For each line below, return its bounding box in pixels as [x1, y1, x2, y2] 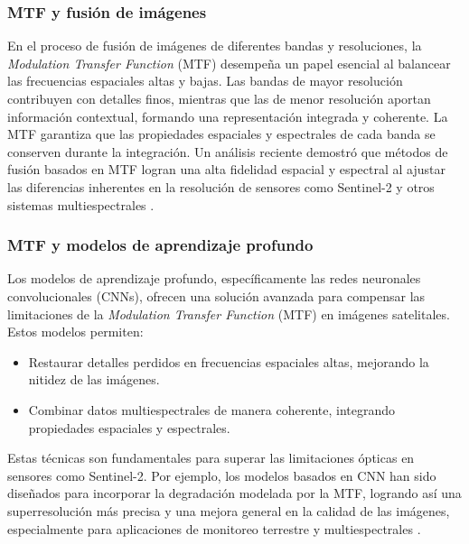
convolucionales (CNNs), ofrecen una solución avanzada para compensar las [7, 286, 426, 305]
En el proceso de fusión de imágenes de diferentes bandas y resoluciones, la [7, 36, 422, 55]
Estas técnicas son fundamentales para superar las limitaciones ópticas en [7, 448, 415, 467]
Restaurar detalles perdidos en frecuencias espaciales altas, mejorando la [28, 352, 429, 371]
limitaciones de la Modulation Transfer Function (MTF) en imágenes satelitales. [7, 304, 450, 323]
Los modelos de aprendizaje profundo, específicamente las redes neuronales [7, 269, 421, 288]
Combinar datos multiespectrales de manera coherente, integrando [28, 400, 396, 419]
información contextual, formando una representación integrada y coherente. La [7, 106, 448, 125]
